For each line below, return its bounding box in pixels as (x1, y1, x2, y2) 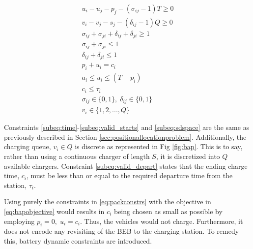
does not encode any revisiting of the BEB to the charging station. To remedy (4, 226, 239, 236)
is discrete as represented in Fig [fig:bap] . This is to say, (75, 141, 243, 152)
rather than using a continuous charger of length (4, 151, 150, 161)
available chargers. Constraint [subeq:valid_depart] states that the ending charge (4, 160, 248, 171)
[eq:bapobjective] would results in (4, 206, 105, 216)
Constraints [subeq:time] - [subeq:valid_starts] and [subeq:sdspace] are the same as (4, 122, 250, 132)
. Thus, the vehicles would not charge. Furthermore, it (80, 216, 243, 226)
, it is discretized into (156, 151, 220, 161)
